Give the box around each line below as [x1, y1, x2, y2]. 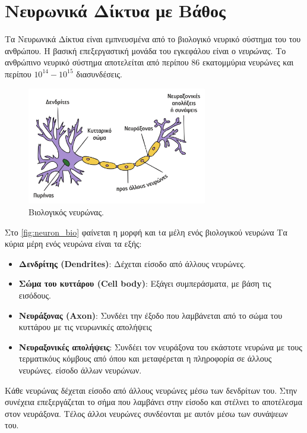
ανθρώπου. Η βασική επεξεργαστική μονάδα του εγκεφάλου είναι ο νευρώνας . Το [5, 44, 286, 57]
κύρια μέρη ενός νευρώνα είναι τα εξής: [5, 237, 142, 250]
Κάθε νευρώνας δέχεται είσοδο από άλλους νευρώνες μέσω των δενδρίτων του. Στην [5, 384, 297, 396]
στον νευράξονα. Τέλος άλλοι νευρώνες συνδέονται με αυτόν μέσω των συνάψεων [5, 407, 288, 419]
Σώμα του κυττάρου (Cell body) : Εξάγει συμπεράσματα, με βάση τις [18, 277, 271, 290]
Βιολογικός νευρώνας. [29, 205, 104, 218]
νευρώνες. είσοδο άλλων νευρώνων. [18, 363, 142, 376]
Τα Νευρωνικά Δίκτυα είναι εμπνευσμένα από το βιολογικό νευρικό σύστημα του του [5, 33, 301, 45]
